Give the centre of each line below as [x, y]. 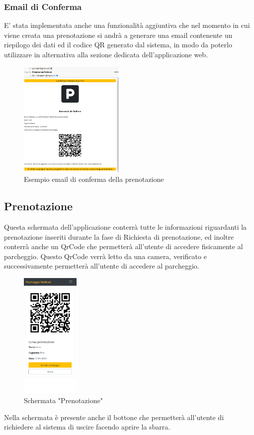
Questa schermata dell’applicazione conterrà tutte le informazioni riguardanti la [126, 226]
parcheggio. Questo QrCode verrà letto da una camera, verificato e [105, 256]
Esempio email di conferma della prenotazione [94, 179]
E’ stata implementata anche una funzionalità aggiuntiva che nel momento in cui [127, 25]
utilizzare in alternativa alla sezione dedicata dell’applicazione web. [106, 54]
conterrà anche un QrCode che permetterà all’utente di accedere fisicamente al [124, 246]
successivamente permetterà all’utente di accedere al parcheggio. [102, 266]
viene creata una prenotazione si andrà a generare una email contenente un [118, 35]
